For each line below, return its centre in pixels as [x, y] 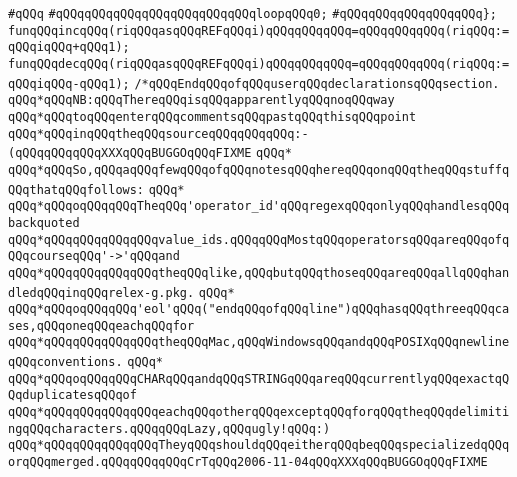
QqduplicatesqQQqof [72, 395]
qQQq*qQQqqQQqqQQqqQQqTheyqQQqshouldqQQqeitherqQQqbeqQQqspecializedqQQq [259, 445]
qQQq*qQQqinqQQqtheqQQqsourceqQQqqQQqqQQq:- [158, 133]
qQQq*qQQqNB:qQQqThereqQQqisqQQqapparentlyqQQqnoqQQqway [201, 100]
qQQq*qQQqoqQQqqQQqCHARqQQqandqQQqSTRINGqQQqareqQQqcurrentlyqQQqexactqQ [259, 378]
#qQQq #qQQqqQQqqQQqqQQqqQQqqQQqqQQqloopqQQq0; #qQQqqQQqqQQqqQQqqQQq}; [252, 14]
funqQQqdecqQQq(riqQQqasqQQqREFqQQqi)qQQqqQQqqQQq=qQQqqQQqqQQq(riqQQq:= [259, 63]
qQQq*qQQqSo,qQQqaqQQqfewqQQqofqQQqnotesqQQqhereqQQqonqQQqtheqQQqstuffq [259, 169]
